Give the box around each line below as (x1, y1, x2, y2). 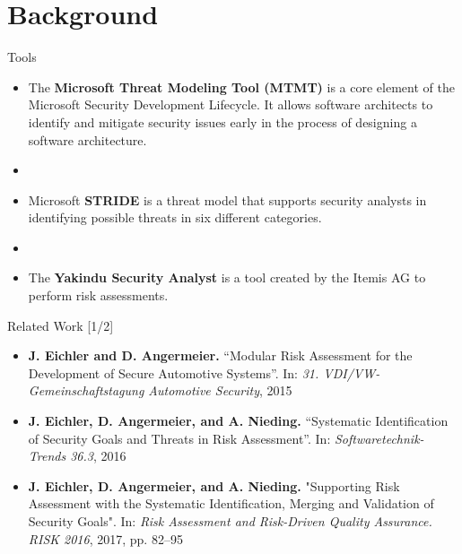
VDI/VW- (323, 363, 380, 382)
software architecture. (28, 130, 147, 149)
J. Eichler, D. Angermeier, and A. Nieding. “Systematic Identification (28, 411, 449, 430)
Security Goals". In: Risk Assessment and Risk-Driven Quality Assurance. (28, 512, 432, 530)
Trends (28, 446, 66, 465)
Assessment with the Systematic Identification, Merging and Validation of (28, 494, 434, 513)
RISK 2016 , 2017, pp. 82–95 (28, 529, 183, 548)
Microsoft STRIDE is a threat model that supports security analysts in (28, 190, 427, 209)
